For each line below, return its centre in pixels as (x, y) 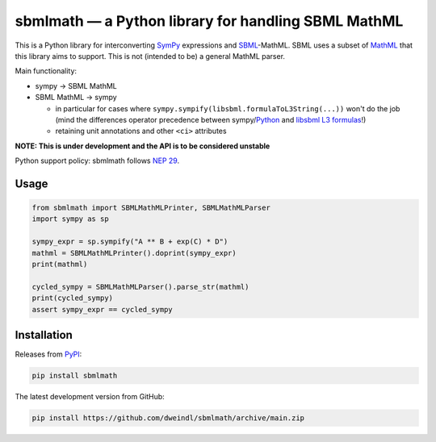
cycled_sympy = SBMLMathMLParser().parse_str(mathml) (140, 287)
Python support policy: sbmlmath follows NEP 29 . (97, 161)
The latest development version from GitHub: (90, 397)
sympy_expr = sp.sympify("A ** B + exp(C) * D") (130, 242)
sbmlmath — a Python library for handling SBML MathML (209, 21)
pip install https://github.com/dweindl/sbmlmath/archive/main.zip (168, 418)
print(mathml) (60, 265)
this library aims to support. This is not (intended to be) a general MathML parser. (150, 56)
